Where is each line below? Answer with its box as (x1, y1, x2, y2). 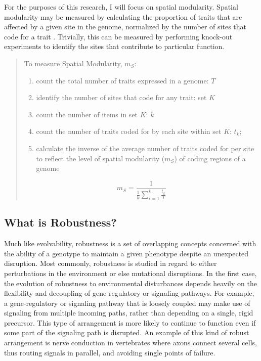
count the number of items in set (36, 109, 138, 119)
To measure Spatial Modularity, (24, 58, 122, 68)
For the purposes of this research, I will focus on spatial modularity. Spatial (4, 2, 238, 12)
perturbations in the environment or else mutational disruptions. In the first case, (4, 267, 257, 278)
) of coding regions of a (174, 153, 246, 163)
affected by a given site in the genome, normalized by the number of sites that (4, 21, 246, 32)
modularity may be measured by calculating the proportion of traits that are (4, 11, 242, 22)
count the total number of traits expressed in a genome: (36, 75, 209, 85)
